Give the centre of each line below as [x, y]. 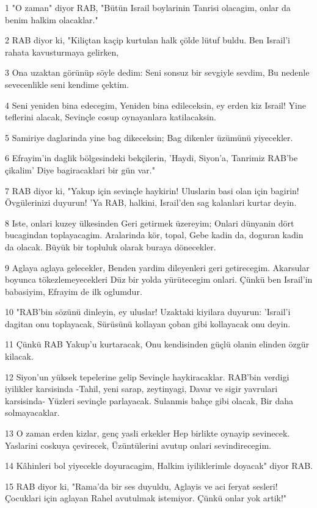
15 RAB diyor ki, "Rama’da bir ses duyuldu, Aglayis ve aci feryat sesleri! [141, 486]
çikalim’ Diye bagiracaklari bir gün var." [80, 169]
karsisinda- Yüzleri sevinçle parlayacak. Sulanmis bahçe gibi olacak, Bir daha [149, 400]
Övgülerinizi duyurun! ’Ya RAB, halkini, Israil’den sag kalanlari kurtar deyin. [151, 202]
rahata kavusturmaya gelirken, [62, 52]
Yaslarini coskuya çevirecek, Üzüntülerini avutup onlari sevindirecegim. [138, 445]
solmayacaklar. [32, 412]
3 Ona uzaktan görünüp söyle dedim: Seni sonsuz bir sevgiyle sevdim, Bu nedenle [157, 72]
